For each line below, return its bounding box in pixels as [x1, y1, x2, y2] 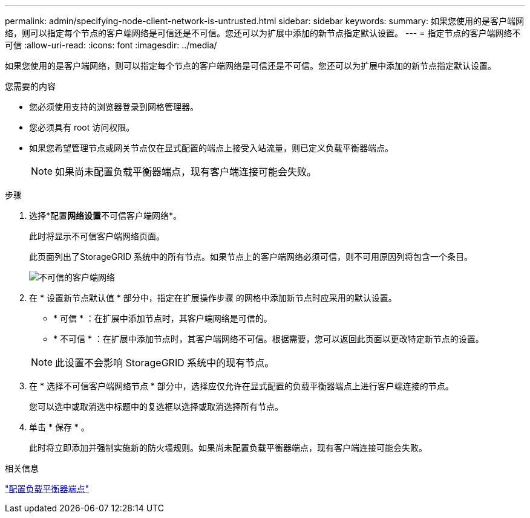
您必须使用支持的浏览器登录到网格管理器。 [29, 102, 198, 112]
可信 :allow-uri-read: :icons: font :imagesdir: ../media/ [5, 40, 217, 50]
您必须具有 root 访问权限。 [29, 122, 135, 132]
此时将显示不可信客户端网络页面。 [29, 231, 165, 241]
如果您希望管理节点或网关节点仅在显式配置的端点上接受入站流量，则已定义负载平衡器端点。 [29, 143, 393, 153]
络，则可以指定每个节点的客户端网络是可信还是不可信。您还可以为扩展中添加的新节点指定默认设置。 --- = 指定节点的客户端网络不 [5, 28, 521, 38]
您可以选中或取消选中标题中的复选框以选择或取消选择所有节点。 [29, 401, 283, 412]
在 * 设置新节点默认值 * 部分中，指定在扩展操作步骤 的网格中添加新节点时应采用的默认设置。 [29, 293, 397, 303]
